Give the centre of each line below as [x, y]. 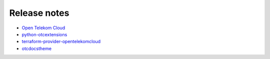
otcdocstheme [37, 48]
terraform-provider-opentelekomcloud [61, 42]
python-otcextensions [44, 34]
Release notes [39, 13]
